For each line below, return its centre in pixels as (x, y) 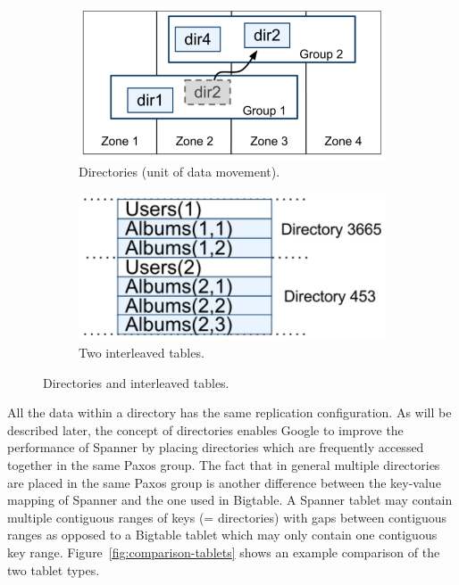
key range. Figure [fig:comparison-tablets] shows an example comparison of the (224, 552)
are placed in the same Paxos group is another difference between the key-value (224, 482)
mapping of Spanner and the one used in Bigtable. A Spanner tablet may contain (230, 500)
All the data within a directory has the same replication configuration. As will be (229, 412)
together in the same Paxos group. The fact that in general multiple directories (224, 464)
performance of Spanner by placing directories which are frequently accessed (216, 447)
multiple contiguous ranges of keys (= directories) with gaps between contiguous (227, 517)
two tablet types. (54, 569)
